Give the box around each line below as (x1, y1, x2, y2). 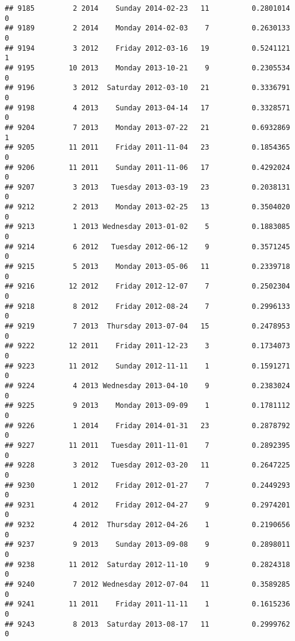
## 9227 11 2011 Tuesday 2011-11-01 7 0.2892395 (5, 441, 290, 450)
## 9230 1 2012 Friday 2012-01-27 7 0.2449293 (5, 481, 290, 490)
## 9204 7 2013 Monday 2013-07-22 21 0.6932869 (5, 123, 290, 132)
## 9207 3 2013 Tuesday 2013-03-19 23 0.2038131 (5, 182, 290, 191)
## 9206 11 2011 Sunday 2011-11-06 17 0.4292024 (5, 163, 290, 172)
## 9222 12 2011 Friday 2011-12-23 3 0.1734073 (5, 342, 290, 351)
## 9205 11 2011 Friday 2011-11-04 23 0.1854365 (5, 143, 290, 152)
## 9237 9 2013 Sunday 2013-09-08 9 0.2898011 (5, 540, 290, 549)
